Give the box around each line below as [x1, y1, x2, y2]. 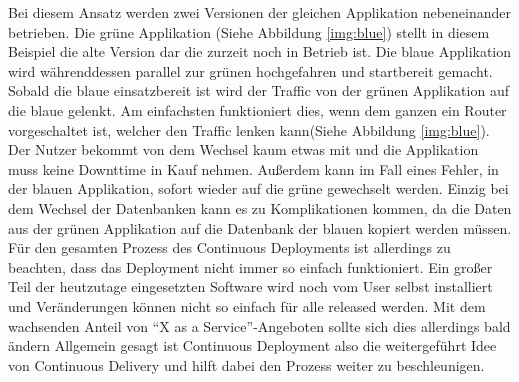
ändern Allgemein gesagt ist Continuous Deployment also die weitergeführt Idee [8, 335, 497, 356]
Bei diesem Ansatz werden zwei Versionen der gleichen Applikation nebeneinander [8, 2, 512, 22]
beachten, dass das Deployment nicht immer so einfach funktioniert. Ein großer [8, 256, 493, 277]
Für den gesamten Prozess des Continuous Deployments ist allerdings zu [8, 237, 451, 258]
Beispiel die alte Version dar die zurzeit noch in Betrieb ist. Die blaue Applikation [8, 41, 512, 62]
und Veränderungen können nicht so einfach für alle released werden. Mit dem [8, 295, 486, 316]
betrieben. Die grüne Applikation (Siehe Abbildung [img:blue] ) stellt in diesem [8, 21, 490, 42]
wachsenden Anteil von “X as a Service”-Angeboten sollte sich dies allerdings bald [8, 315, 511, 336]
